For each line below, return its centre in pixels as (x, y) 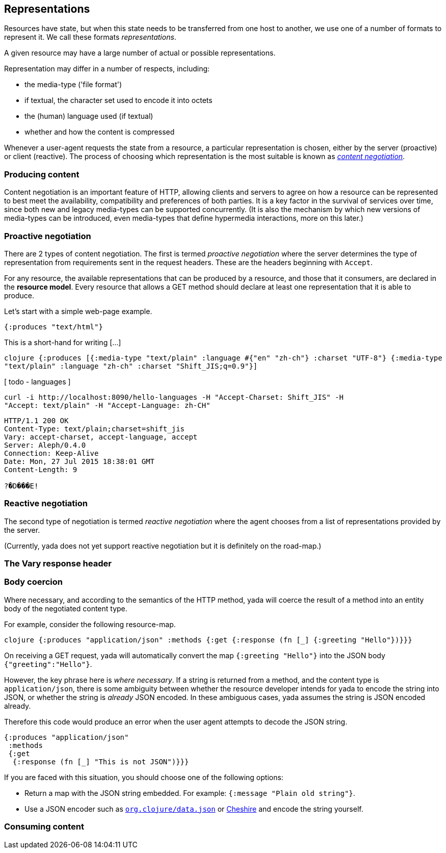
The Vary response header (58, 564)
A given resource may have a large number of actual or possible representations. (140, 53)
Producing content (42, 174)
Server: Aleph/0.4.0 (45, 445)
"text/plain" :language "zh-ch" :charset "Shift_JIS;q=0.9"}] (131, 366)
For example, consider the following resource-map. (90, 624)
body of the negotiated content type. (66, 608)
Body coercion (34, 582)
